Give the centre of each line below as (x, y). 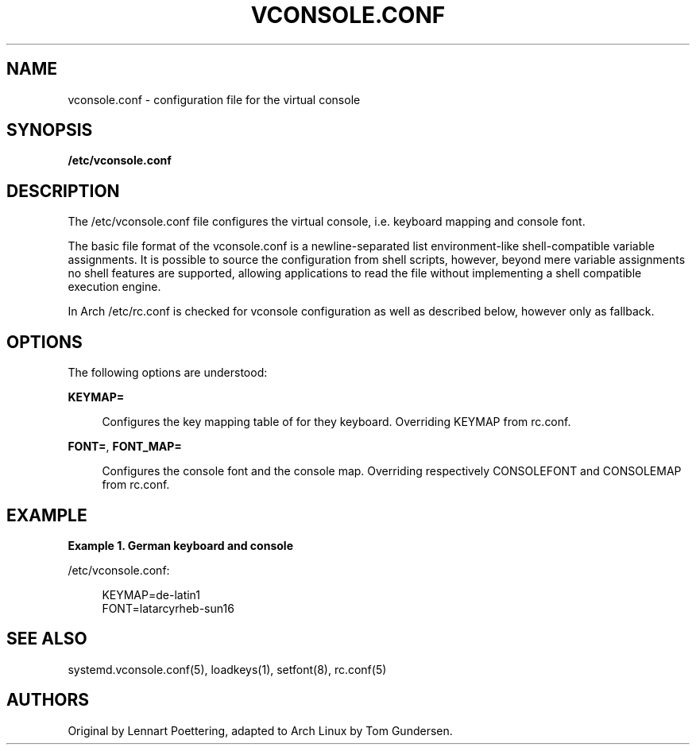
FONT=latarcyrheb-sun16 (168, 608)
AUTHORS (48, 700)
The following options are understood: (168, 373)
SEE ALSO (47, 639)
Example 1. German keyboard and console (180, 545)
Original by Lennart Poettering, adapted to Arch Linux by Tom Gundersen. (260, 730)
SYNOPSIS (50, 130)
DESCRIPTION (63, 191)
